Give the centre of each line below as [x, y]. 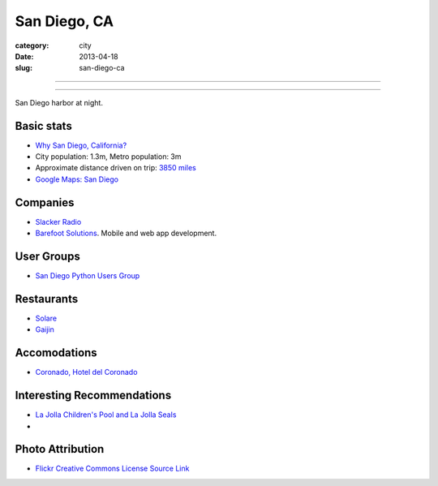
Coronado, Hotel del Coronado [86, 372]
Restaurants [47, 299]
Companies [45, 202]
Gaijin [45, 329]
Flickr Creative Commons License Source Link [112, 469]
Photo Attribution [60, 449]
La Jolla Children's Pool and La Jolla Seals [106, 415]
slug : [24, 68]
